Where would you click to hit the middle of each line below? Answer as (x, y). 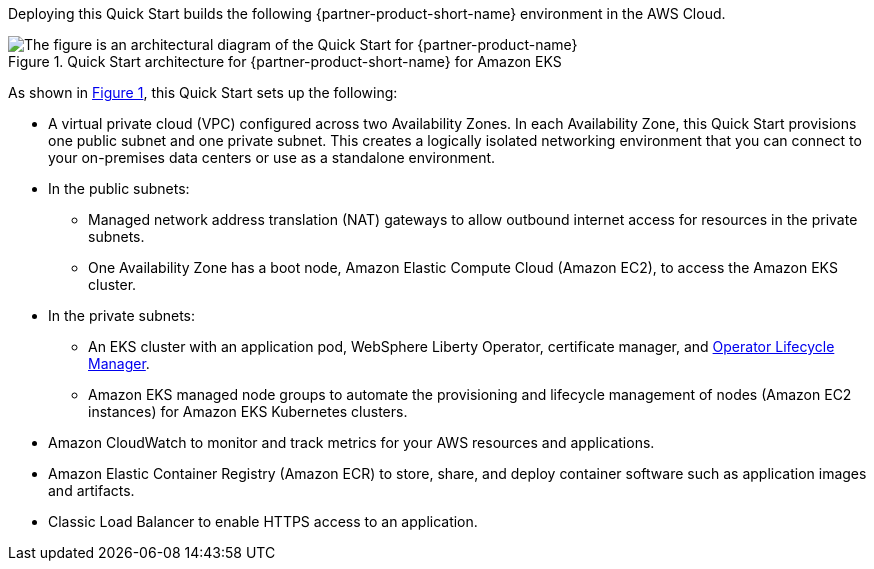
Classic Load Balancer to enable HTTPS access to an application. (263, 521)
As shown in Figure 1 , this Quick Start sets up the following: (203, 92)
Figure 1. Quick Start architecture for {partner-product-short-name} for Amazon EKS (285, 61)
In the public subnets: (119, 188)
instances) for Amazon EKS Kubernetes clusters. (248, 411)
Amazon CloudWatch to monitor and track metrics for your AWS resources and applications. (351, 442)
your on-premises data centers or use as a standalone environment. (272, 157)
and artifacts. (91, 490)
